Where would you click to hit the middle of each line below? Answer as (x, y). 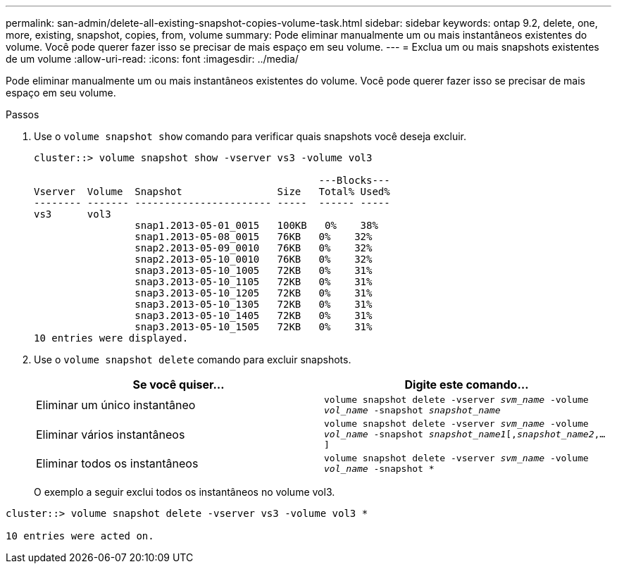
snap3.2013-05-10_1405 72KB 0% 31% (254, 315)
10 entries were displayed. (111, 338)
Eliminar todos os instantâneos (117, 463)
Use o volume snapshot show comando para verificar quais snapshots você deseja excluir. (250, 136)
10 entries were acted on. (80, 536)
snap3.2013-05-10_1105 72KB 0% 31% (254, 282)
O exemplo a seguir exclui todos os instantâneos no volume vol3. (185, 492)
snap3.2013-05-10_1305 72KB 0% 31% (254, 304)
